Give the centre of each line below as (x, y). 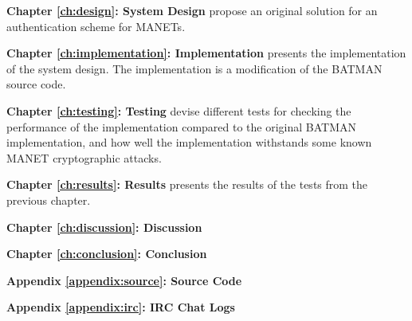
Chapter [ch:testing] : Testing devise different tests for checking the (179, 110)
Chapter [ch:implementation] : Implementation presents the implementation (206, 53)
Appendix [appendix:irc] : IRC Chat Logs (121, 307)
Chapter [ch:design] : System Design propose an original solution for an (192, 10)
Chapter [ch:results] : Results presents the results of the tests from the (187, 184)
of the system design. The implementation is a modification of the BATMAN (194, 68)
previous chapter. (49, 200)
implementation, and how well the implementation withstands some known (189, 142)
